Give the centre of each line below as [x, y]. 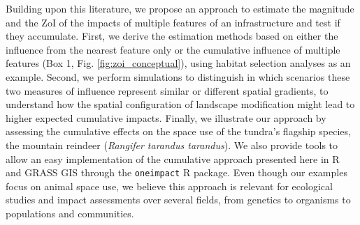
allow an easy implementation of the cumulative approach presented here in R [173, 158]
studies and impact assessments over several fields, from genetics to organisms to [178, 200]
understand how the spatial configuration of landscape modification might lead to [180, 104]
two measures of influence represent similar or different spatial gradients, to [167, 90]
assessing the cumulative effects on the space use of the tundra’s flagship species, [178, 131]
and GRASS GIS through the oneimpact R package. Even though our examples [177, 172]
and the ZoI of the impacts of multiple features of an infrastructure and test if [173, 22]
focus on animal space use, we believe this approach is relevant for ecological [169, 186]
